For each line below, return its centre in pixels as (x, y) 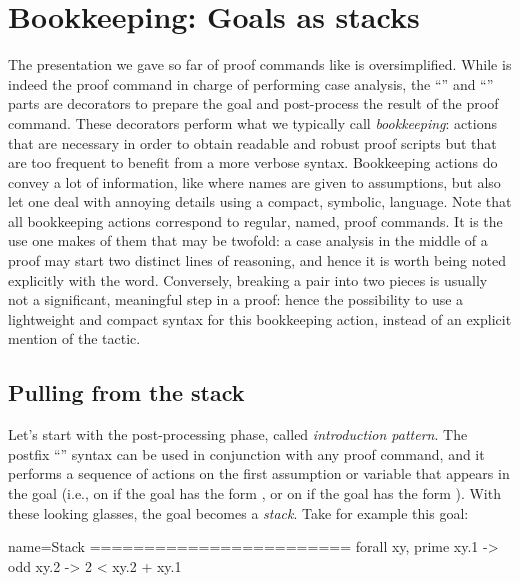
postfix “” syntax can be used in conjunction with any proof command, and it (246, 453)
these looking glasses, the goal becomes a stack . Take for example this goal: (238, 512)
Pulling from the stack (126, 392)
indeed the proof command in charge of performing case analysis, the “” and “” (251, 83)
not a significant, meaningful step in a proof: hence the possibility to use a (236, 299)
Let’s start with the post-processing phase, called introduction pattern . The (238, 434)
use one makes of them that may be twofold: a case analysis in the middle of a (248, 240)
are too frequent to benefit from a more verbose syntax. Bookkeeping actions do (253, 162)
